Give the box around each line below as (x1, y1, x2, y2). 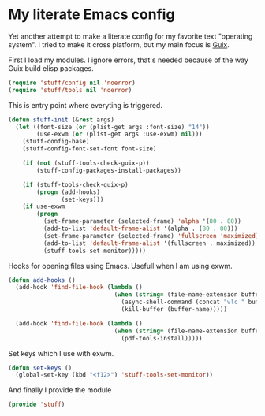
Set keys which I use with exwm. (8, 348, 114, 358)
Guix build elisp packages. (8, 63, 94, 72)
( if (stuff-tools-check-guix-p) (22, 180, 129, 188)
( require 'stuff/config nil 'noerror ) (8, 79, 136, 87)
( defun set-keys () (8, 364, 73, 372)
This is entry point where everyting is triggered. (8, 100, 163, 110)
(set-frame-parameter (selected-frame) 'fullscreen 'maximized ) (43, 232, 259, 240)
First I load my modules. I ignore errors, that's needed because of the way (8, 55, 248, 65)
